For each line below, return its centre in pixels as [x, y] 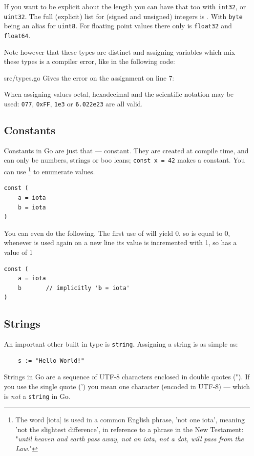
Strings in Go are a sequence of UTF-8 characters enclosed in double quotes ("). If [127, 377]
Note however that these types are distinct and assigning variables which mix [120, 52]
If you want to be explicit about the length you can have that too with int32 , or [125, 6]
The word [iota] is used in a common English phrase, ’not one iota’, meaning [130, 420]
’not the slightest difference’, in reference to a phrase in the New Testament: [129, 429]
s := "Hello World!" [51, 361]
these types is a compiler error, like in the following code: [90, 61]
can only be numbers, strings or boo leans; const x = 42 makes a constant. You [125, 160]
